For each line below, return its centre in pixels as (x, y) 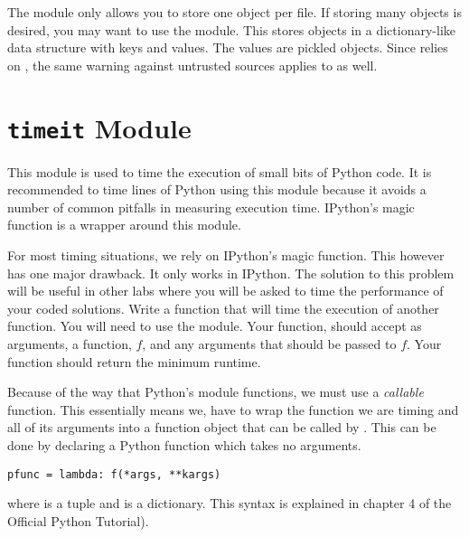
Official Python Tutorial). (78, 520)
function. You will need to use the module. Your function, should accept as (215, 326)
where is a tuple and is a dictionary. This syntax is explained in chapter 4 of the (230, 503)
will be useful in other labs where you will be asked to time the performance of (225, 291)
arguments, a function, (70, 343)
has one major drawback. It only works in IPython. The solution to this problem (231, 273)
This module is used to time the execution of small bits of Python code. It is (220, 171)
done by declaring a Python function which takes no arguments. (184, 444)
